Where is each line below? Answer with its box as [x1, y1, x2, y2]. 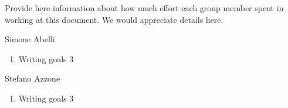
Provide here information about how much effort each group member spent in [5, 2, 284, 14]
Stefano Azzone [5, 72, 60, 85]
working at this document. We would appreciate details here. [5, 13, 223, 25]
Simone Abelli [5, 33, 55, 45]
